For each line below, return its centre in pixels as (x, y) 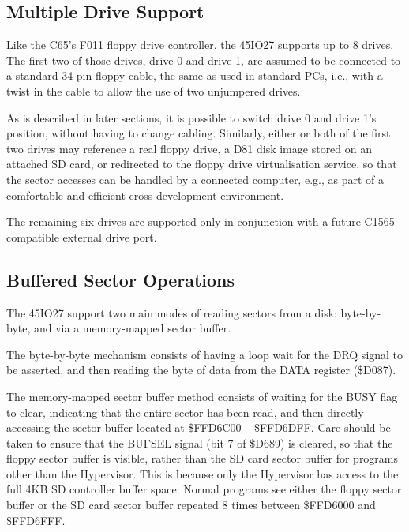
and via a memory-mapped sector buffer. (132, 328)
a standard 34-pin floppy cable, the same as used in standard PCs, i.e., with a (195, 75)
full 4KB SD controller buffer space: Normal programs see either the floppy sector (204, 489)
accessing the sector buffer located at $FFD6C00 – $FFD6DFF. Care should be (199, 427)
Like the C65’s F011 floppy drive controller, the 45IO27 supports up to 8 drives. (200, 45)
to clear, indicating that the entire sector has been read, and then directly (185, 412)
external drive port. (110, 236)
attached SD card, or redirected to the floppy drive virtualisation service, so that (202, 164)
